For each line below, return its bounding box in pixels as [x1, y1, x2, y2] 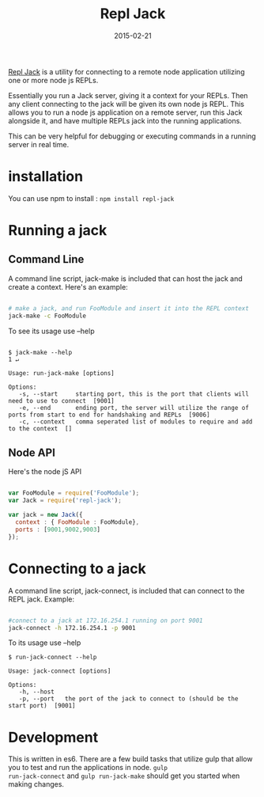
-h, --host [18, 688, 55, 696]
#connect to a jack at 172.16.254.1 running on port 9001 [8, 617, 203, 624]
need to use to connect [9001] [8, 397, 115, 404]
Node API [8, 446, 55, 460]
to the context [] [8, 424, 73, 432]
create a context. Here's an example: [8, 282, 128, 291]
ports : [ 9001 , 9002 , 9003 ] [15, 526, 101, 533]
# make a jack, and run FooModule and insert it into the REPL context [8, 304, 249, 313]
